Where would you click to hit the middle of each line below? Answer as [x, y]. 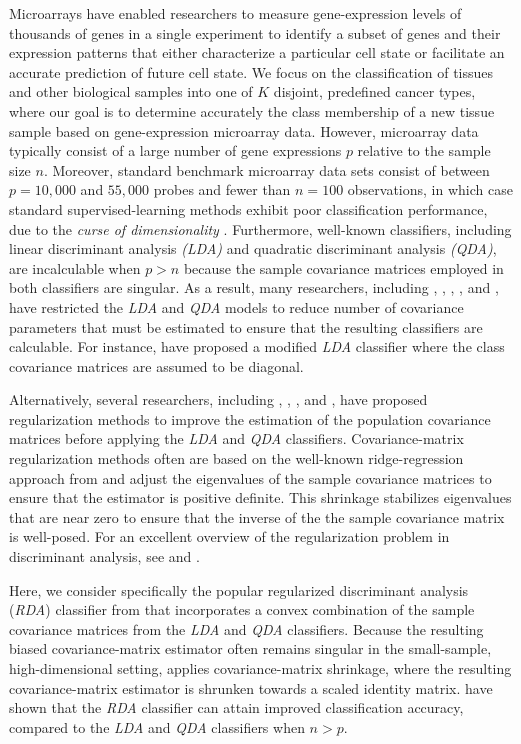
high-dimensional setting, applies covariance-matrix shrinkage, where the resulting [260, 668]
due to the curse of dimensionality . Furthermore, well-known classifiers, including [260, 228]
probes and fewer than [222, 189]
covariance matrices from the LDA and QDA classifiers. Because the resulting [246, 628]
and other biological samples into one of [131, 91]
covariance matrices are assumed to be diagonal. [156, 365]
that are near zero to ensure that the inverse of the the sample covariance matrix [257, 516]
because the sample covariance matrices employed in [343, 267]
